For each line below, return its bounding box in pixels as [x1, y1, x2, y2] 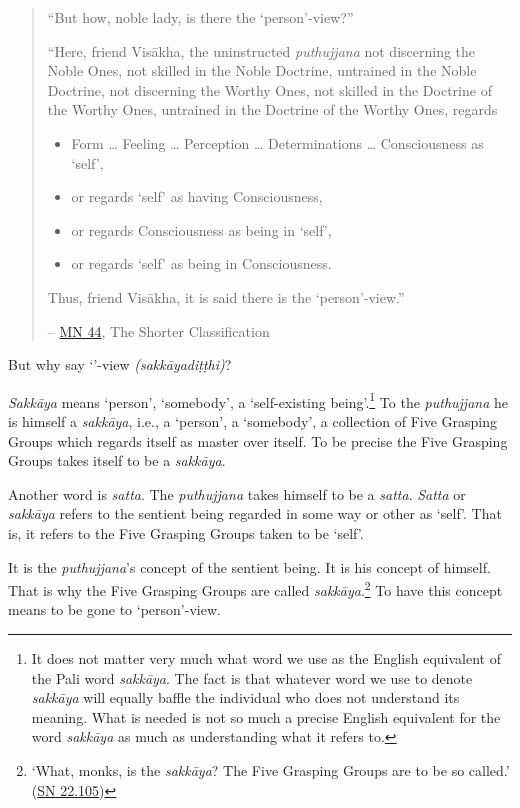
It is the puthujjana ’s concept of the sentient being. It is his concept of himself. [8, 556, 491, 577]
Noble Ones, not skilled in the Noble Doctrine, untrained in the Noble [47, 60, 477, 81]
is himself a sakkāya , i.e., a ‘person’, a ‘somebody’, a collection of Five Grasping [8, 410, 498, 431]
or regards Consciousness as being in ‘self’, [71, 219, 332, 240]
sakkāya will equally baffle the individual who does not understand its [31, 687, 460, 708]
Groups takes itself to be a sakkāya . [8, 450, 226, 471]
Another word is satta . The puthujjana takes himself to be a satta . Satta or [8, 483, 466, 504]
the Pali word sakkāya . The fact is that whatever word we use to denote [31, 667, 473, 688]
